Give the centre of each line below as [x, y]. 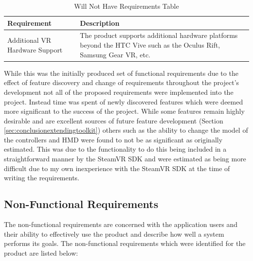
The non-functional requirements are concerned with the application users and [121, 224]
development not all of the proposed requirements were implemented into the [119, 92]
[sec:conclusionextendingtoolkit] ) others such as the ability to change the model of [126, 130]
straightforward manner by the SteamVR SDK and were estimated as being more [125, 159]
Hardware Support [35, 49]
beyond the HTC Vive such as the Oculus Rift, [150, 45]
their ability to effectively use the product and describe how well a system [114, 234]
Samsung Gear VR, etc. [115, 54]
